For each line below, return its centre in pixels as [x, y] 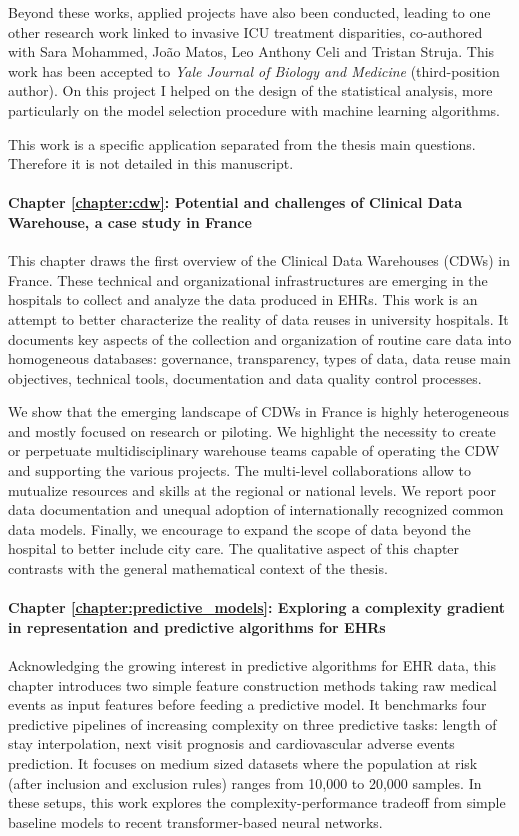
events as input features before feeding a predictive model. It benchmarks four [247, 704]
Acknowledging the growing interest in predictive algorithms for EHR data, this [252, 665]
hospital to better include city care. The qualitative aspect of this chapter [234, 548]
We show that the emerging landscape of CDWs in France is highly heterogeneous [258, 411]
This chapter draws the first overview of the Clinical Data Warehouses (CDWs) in [259, 260]
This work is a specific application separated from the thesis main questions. [242, 143]
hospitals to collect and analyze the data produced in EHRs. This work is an [243, 299]
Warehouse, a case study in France [130, 221]
